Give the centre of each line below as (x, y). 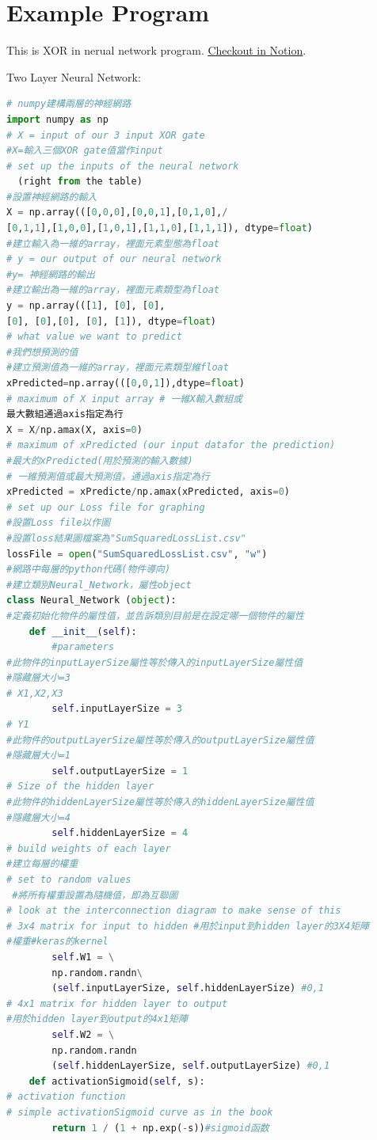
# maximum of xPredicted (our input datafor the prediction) (171, 445)
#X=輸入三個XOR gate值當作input (85, 151)
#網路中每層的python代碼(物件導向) (89, 570)
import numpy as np (57, 119)
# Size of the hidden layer (80, 787)
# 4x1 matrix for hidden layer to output (117, 1003)
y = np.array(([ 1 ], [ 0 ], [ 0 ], (86, 306)
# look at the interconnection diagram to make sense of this (174, 911)
